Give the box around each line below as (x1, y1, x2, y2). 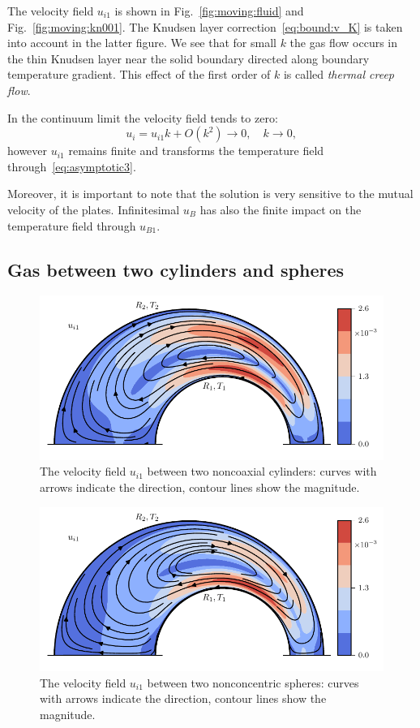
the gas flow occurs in (289, 34, 398, 51)
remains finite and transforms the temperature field (68, 142, 324, 159)
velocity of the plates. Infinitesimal (7, 200, 180, 218)
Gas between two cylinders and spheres (7, 256, 345, 282)
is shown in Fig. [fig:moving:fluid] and (114, 2, 304, 19)
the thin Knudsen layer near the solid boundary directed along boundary (7, 50, 370, 67)
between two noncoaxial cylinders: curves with (147, 463, 377, 480)
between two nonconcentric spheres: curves (147, 674, 359, 691)
